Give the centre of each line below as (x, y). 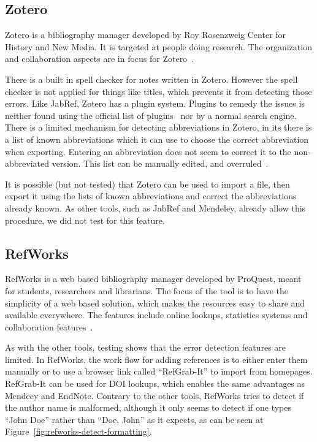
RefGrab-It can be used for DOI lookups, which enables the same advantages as (155, 383)
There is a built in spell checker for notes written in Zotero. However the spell (151, 79)
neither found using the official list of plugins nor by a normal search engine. (151, 115)
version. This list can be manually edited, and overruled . (160, 163)
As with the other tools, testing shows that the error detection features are (145, 347)
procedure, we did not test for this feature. (85, 220)
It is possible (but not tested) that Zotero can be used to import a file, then (147, 184)
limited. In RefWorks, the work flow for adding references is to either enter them (156, 359)
